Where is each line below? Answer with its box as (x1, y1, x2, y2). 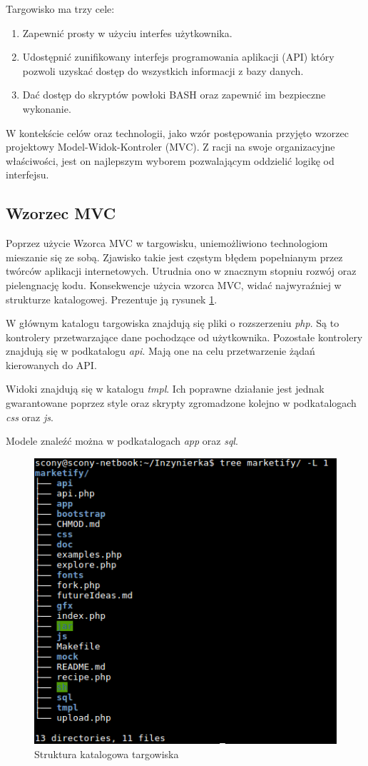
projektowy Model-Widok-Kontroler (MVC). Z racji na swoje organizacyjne (6, 139, 335, 154)
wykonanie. (22, 101, 71, 116)
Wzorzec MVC (6, 202, 116, 224)
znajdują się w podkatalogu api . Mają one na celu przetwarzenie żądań (6, 343, 315, 358)
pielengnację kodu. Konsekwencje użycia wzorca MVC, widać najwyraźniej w (6, 277, 342, 292)
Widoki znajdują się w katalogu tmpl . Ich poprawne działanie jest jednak (6, 381, 324, 396)
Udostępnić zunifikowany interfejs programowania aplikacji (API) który (22, 49, 334, 64)
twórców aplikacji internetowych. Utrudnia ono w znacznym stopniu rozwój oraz (6, 263, 357, 278)
